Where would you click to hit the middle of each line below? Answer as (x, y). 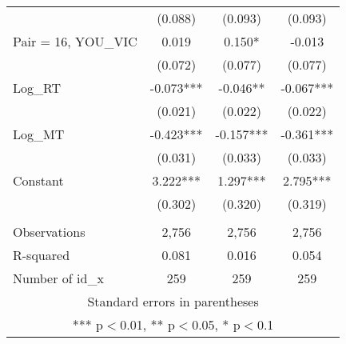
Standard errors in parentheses (173, 301)
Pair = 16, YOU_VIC (75, 41)
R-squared (42, 255)
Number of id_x (58, 278)
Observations (49, 232)
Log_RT (37, 88)
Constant (38, 180)
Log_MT (39, 134)
